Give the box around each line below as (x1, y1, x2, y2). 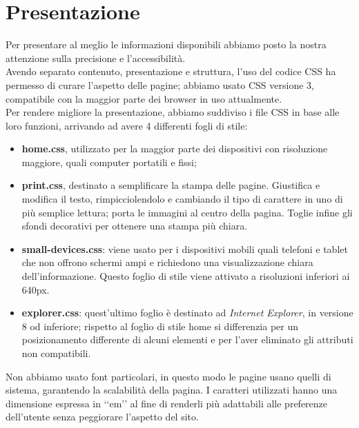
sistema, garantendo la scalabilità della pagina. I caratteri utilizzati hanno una (6, 383, 338, 397)
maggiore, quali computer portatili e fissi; (21, 154, 197, 169)
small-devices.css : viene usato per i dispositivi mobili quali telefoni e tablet (21, 241, 348, 256)
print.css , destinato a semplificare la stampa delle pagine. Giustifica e (21, 178, 320, 192)
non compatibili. (21, 346, 91, 360)
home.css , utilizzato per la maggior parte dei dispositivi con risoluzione (21, 141, 328, 156)
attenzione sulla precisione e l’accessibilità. (6, 50, 186, 65)
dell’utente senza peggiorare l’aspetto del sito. (6, 409, 199, 424)
